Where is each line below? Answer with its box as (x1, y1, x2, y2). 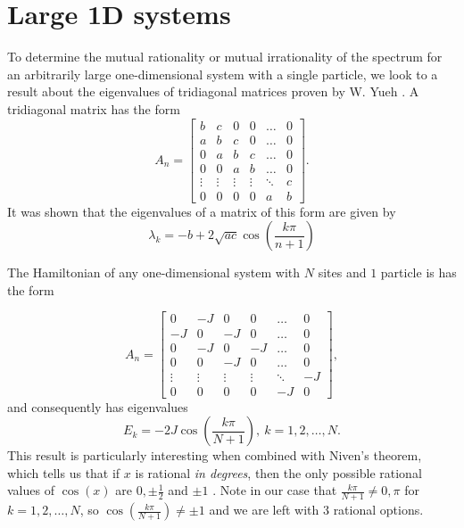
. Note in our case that (212, 481, 337, 499)
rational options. (333, 500, 424, 519)
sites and (318, 263, 367, 282)
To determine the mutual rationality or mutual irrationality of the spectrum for (7, 47, 443, 66)
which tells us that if (7, 463, 120, 482)
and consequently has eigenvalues (7, 397, 188, 416)
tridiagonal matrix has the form (7, 99, 180, 118)
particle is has (380, 263, 457, 282)
